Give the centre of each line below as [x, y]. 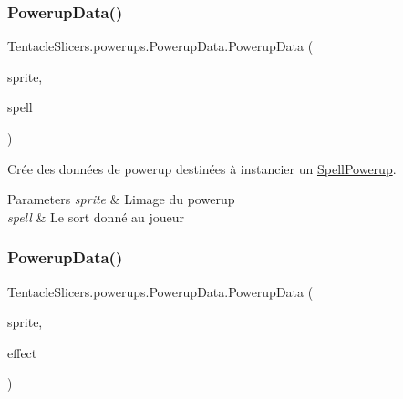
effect [22, 352]
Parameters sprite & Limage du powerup [121, 199]
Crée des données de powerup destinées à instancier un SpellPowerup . [202, 168]
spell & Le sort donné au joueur [96, 216]
